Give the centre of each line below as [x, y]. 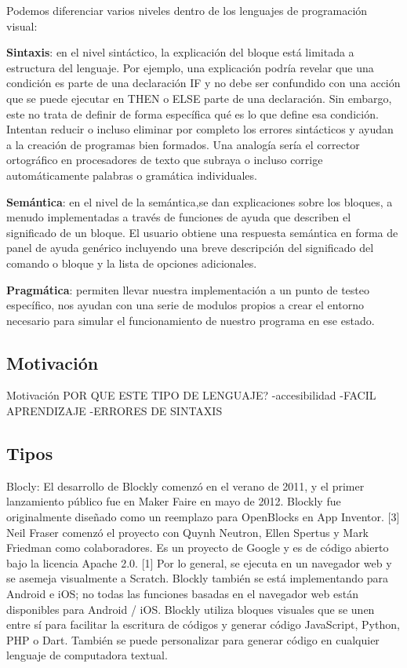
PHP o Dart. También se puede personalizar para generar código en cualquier [193, 639]
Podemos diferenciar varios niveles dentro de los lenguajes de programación [187, 10]
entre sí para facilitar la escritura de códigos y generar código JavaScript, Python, [203, 624]
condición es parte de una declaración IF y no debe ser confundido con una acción [203, 83]
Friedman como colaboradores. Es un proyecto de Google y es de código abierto [198, 548]
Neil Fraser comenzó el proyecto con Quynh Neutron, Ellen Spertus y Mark [188, 532]
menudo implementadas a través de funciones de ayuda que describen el [179, 217]
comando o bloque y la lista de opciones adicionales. [132, 263]
